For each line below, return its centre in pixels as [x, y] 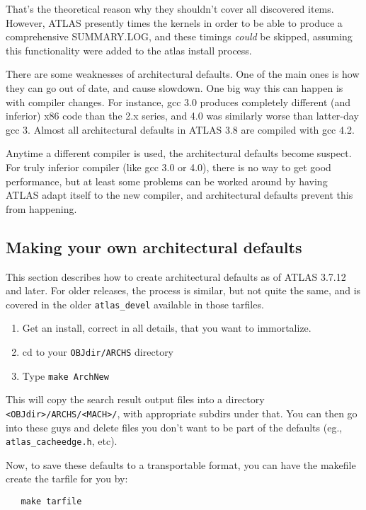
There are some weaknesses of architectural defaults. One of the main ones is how [183, 74]
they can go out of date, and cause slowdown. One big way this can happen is [175, 87]
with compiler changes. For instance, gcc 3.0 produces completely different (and [178, 102]
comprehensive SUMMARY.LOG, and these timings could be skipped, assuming [179, 36]
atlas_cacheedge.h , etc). [62, 441]
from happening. [41, 208]
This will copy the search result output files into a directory [135, 399]
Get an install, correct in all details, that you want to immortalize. [167, 328]
